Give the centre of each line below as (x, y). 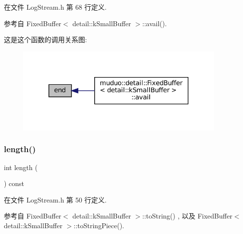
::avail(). (155, 23)
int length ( (21, 167)
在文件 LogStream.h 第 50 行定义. (55, 199)
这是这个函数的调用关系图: (45, 39)
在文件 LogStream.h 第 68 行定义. (55, 7)
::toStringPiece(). (99, 226)
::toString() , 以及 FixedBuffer (187, 216)
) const (14, 183)
